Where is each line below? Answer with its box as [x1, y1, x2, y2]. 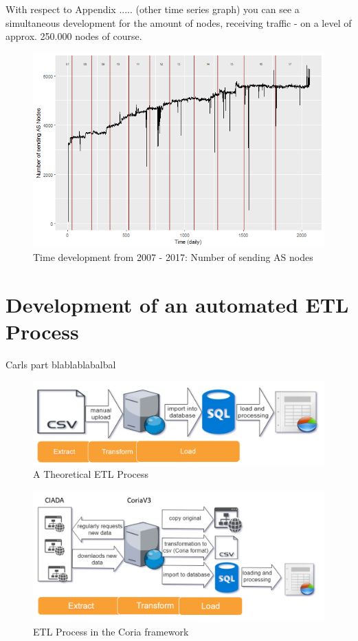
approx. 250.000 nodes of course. [5, 29, 142, 43]
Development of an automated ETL [5, 290, 349, 318]
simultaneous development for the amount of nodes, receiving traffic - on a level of [5, 15, 352, 30]
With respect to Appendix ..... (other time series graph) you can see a [5, 2, 300, 16]
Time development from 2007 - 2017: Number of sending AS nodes [33, 250, 313, 264]
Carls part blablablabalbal [5, 357, 116, 371]
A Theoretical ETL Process [33, 467, 149, 481]
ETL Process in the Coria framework [33, 624, 189, 638]
